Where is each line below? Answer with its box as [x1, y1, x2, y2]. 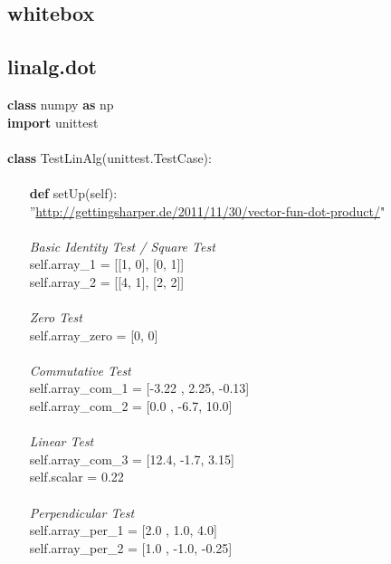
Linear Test [29, 432, 94, 451]
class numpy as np [7, 94, 114, 113]
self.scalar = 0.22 [29, 467, 124, 486]
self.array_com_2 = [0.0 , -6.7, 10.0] [29, 397, 233, 416]
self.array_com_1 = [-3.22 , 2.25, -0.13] [29, 378, 250, 397]
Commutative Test [29, 360, 131, 379]
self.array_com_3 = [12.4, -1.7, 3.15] [29, 449, 234, 468]
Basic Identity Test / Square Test [29, 236, 215, 255]
